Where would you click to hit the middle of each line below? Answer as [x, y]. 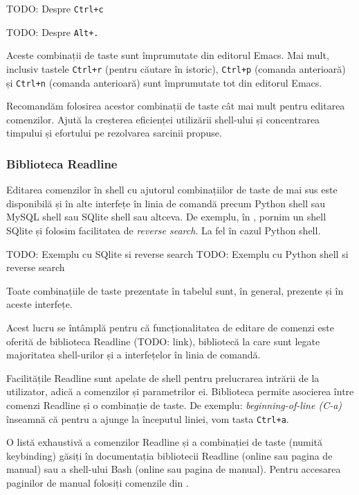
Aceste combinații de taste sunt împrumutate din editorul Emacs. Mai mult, [168, 55]
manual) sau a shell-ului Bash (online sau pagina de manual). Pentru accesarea [174, 469]
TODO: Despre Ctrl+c [55, 8]
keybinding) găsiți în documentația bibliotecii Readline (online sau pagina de [169, 455]
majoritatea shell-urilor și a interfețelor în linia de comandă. [134, 355]
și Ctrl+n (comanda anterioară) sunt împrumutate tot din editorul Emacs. [164, 82]
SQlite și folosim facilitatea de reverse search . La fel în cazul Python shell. [164, 230]
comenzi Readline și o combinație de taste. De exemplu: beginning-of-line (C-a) [174, 405]
